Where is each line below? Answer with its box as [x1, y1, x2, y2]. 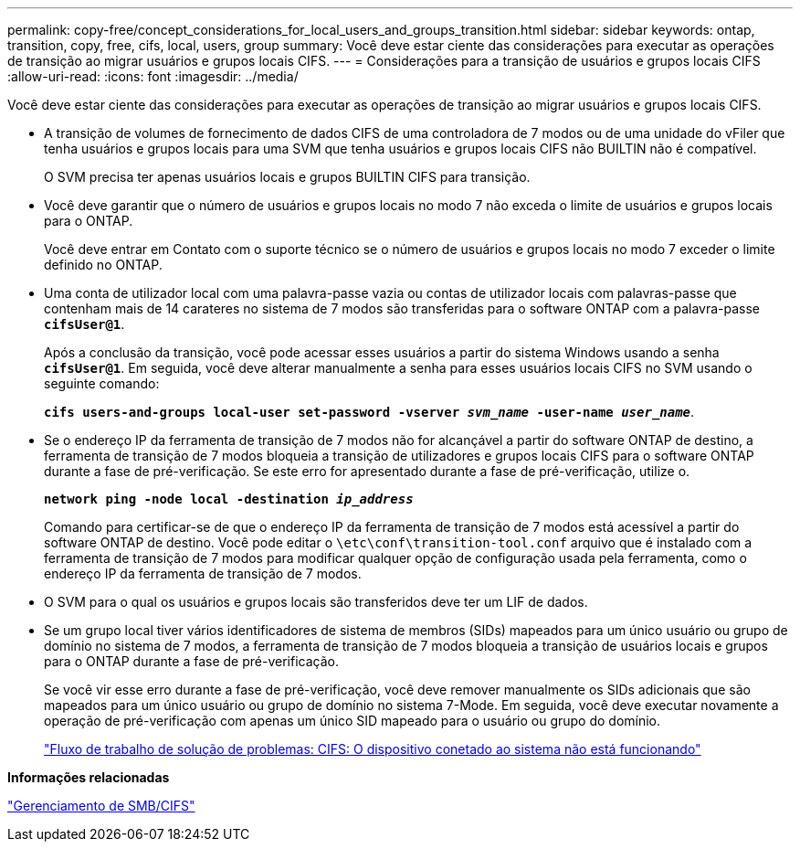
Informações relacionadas [7, 769, 170, 785]
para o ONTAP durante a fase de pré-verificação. [44, 653, 339, 669]
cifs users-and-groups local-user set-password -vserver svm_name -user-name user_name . [44, 404, 695, 419]
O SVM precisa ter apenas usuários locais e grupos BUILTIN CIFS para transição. [44, 169, 531, 185]
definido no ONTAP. [44, 257, 163, 272]
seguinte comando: [44, 376, 160, 391]
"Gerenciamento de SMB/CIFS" [7, 798, 195, 813]
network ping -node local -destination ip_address [44, 492, 414, 506]
